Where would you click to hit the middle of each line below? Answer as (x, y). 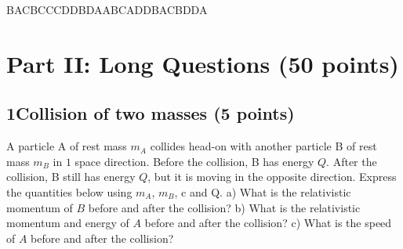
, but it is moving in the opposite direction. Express (272, 177)
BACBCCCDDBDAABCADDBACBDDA (107, 9)
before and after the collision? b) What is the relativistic (224, 207)
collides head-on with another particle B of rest (263, 146)
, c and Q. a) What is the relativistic (263, 191)
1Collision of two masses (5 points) (151, 113)
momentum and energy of (68, 223)
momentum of (40, 207)
